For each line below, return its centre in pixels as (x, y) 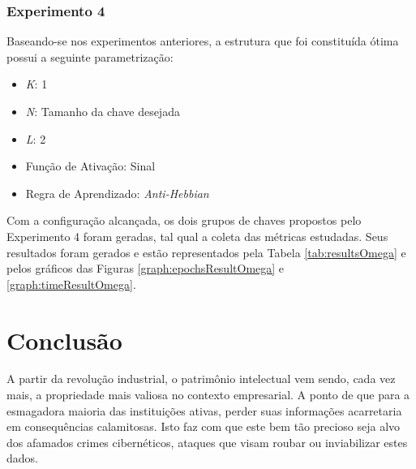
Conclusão (64, 340)
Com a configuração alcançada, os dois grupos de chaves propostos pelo (184, 220)
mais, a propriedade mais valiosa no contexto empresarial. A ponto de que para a (208, 395)
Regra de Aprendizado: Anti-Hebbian (117, 193)
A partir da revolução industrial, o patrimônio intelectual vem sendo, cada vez (201, 379)
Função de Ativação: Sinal (90, 166)
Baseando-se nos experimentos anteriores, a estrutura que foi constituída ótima (203, 41)
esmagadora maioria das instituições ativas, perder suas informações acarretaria (204, 410)
